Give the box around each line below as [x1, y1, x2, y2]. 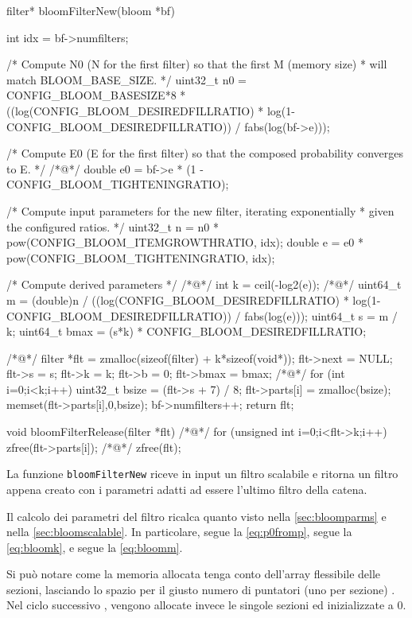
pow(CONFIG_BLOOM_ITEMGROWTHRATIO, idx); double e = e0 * [6, 234, 363, 251]
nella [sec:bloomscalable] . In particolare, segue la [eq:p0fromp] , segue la [6, 523, 352, 540]
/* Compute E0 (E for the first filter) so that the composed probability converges [6, 145, 404, 161]
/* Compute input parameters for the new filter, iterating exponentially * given [6, 202, 395, 219]
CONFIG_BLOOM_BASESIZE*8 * [6, 87, 186, 103]
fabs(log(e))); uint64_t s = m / [244, 307, 398, 324]
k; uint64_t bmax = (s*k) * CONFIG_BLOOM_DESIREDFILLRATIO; [6, 323, 367, 340]
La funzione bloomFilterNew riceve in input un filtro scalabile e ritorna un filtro [6, 465, 398, 482]
